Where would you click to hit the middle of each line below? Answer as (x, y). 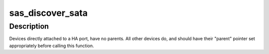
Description (29, 26)
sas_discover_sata (49, 13)
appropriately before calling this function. (52, 46)
